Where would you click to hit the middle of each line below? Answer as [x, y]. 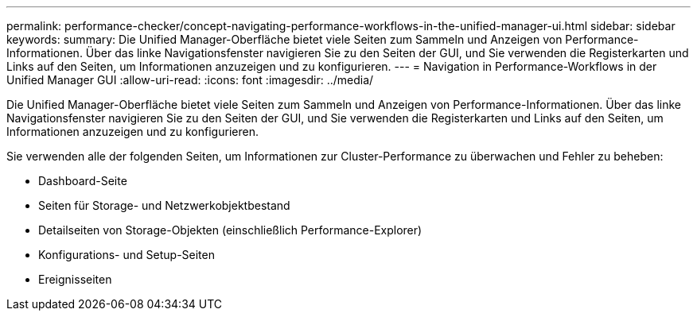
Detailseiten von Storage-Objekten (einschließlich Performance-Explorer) [230, 230]
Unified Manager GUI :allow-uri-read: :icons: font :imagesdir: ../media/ [190, 80]
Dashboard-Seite [83, 181]
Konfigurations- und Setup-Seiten [127, 255]
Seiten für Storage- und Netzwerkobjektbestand [164, 205]
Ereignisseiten [75, 279]
